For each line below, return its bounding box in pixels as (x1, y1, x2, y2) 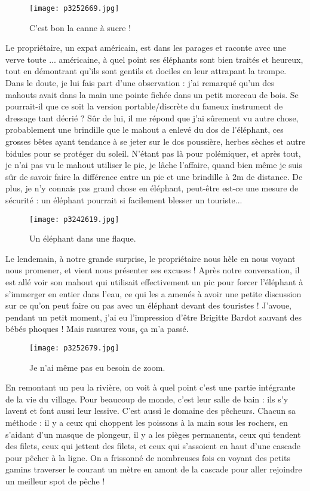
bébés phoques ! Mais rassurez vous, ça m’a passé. (5, 322, 189, 335)
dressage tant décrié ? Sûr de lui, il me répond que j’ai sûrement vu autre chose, (5, 111, 299, 124)
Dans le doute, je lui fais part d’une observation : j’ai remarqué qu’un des (5, 77, 274, 89)
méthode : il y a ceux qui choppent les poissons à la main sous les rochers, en (5, 416, 288, 428)
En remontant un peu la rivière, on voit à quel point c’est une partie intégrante (5, 381, 296, 394)
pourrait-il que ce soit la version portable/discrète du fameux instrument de (5, 100, 283, 112)
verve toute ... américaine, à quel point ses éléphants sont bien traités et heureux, (5, 53, 303, 65)
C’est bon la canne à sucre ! (29, 21, 131, 33)
